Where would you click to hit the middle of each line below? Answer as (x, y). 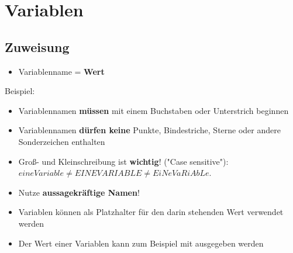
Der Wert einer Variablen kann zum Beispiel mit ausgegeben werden (141, 243)
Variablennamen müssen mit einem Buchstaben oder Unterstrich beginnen (154, 110)
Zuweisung (37, 46)
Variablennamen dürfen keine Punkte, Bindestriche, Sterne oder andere (149, 130)
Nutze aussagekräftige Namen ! (79, 192)
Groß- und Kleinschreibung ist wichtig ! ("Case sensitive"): (123, 161)
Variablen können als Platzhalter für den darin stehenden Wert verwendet (151, 212)
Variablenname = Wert (61, 71)
